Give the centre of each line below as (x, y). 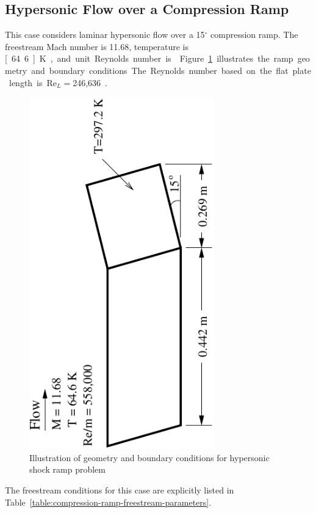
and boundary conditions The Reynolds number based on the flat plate (171, 70)
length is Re (33, 82)
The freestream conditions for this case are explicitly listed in (120, 489)
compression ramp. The (254, 35)
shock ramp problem (67, 469)
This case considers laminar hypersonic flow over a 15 (105, 35)
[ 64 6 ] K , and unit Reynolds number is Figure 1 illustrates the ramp (149, 58)
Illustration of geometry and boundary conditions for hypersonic (149, 457)
